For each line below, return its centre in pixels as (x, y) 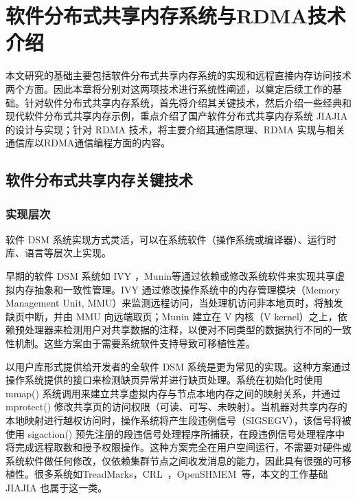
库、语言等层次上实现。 (58, 253)
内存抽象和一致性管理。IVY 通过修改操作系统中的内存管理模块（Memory (177, 289)
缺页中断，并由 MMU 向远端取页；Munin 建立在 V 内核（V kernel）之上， (172, 316)
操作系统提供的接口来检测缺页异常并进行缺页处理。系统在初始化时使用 (164, 380)
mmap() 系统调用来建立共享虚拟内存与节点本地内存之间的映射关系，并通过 (173, 393)
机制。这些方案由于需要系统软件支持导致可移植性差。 (135, 343)
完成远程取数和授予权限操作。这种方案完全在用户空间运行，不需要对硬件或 (183, 447)
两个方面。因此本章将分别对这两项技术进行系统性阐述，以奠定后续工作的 (169, 88)
